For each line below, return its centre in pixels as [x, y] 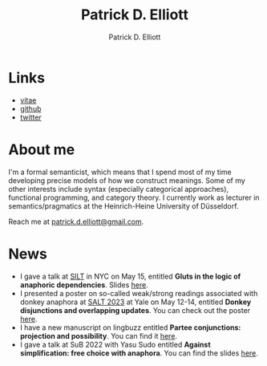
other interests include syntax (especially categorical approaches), [119, 189]
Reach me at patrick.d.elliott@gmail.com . [76, 222]
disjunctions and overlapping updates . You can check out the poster [135, 310]
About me [42, 149]
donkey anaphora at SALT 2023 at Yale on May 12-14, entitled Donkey [136, 302]
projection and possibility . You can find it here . [99, 335]
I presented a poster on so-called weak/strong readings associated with [139, 293]
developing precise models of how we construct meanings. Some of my [127, 180]
